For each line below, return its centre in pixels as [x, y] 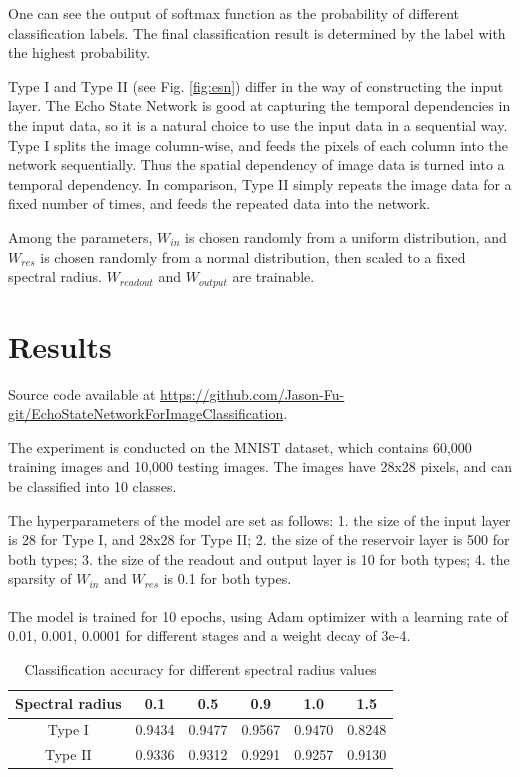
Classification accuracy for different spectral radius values [200, 668]
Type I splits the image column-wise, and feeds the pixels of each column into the [258, 144]
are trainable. [273, 276]
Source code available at [82, 393]
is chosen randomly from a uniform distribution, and [346, 236]
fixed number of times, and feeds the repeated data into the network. [219, 203]
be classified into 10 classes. [92, 486]
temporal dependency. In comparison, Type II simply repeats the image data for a [260, 183]
